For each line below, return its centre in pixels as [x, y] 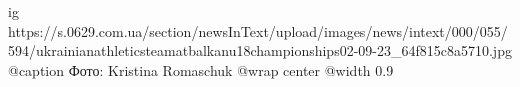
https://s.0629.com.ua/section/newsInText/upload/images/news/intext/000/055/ [258, 30]
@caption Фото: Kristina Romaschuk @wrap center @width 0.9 [201, 69]
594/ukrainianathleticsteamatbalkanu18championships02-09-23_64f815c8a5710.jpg [260, 50]
